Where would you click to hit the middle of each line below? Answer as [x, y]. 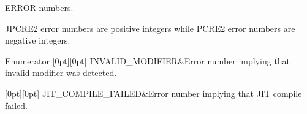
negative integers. [38, 40]
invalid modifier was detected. [61, 73]
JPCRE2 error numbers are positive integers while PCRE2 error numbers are [150, 28]
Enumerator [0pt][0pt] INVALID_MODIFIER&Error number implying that [148, 60]
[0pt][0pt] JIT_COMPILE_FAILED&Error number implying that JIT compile [153, 93]
